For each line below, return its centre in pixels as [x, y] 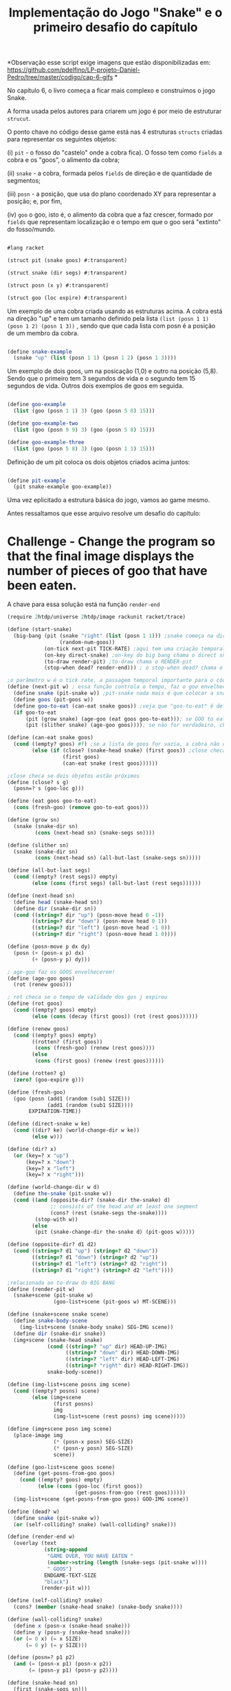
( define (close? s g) [38, 782]
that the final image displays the [101, 556]
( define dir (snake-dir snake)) [60, 1333]
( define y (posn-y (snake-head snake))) [72, 1632]
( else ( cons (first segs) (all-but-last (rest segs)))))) [117, 883]
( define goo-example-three [46, 442]
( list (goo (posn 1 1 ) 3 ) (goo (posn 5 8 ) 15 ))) [84, 411]
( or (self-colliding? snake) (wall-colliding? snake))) [95, 1524]
